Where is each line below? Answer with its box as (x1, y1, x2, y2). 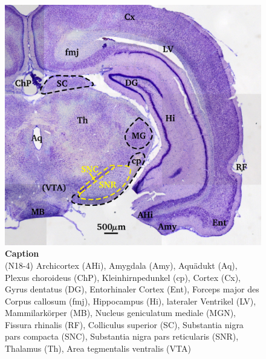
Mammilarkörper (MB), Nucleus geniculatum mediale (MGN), (5, 306, 236, 319)
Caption (5, 247, 39, 260)
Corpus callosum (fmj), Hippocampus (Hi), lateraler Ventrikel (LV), (5, 294, 256, 307)
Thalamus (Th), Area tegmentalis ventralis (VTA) (5, 342, 191, 355)
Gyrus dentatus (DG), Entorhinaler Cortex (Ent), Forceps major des (5, 283, 259, 295)
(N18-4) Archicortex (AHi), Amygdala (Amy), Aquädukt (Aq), (5, 259, 238, 271)
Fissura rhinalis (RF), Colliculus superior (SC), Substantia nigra (5, 318, 244, 331)
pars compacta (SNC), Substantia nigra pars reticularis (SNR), (5, 330, 239, 343)
